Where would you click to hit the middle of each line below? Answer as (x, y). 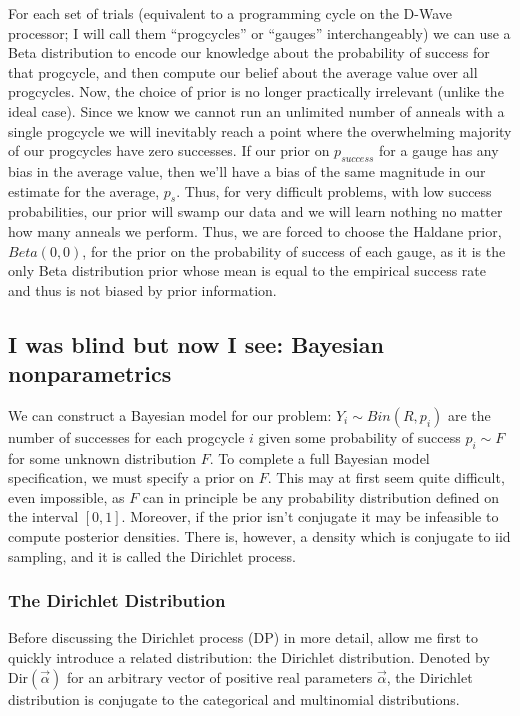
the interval (43, 516)
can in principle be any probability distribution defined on (320, 496)
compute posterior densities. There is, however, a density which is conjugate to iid (259, 536)
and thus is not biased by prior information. (142, 289)
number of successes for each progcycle (126, 436)
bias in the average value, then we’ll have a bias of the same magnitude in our (247, 170)
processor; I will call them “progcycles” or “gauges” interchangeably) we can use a (259, 32)
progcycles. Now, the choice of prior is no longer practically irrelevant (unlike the (256, 91)
